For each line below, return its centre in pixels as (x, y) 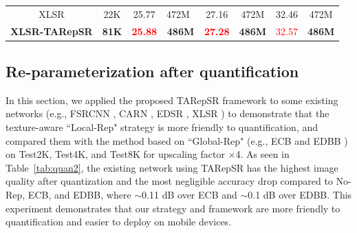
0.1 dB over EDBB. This (300, 195)
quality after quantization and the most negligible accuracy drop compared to (169, 181)
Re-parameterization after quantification (152, 71)
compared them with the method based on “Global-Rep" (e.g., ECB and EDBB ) (177, 140)
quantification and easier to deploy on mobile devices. (119, 222)
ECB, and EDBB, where (79, 195)
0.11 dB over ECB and (190, 195)
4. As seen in (262, 154)
